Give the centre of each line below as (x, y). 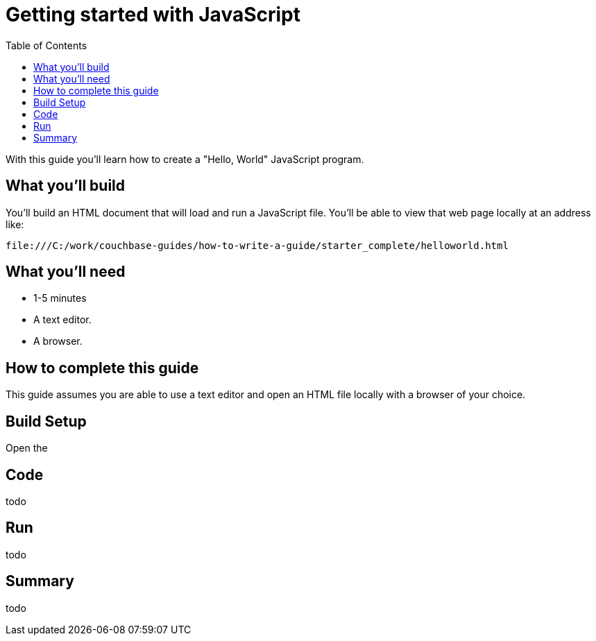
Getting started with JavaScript (153, 15)
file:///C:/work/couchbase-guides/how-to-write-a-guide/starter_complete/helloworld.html (257, 245)
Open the (27, 448)
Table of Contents (46, 45)
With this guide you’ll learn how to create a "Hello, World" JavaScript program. (185, 159)
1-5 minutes (60, 298)
